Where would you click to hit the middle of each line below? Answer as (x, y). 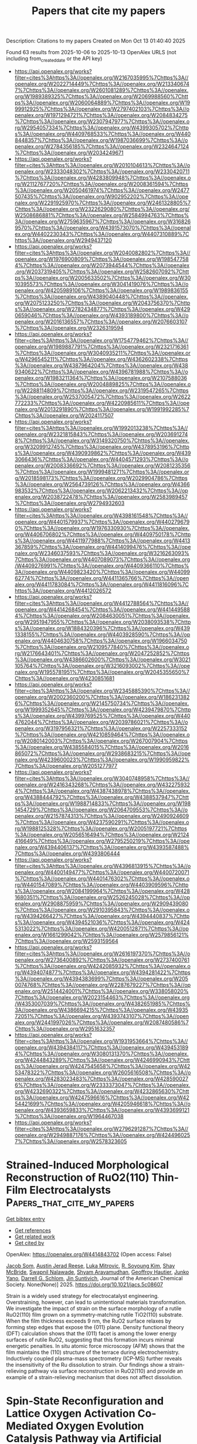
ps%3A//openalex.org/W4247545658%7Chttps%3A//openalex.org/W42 (102, 1066)
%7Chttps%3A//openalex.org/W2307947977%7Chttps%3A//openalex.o (102, 121)
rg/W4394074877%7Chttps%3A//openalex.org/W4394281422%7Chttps (102, 972)
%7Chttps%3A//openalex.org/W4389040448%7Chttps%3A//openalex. (101, 296)
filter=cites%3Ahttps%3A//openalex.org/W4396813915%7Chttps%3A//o (103, 866)
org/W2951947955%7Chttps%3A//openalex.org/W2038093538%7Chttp (103, 622)
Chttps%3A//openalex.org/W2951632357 (65, 1028)
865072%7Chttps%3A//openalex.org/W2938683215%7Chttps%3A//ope (103, 753)
